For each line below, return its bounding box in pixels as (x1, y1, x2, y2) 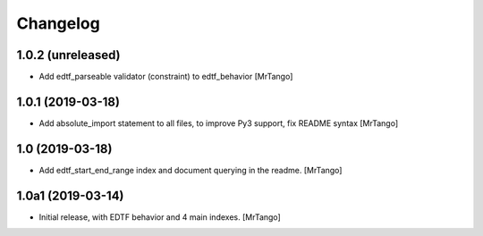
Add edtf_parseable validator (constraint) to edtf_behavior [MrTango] (38, 72, 293, 82)
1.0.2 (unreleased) (16, 47, 121, 63)
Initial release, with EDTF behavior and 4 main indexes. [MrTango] (38, 211, 281, 223)
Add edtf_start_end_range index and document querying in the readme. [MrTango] (38, 164, 343, 175)
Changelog (16, 13, 100, 33)
